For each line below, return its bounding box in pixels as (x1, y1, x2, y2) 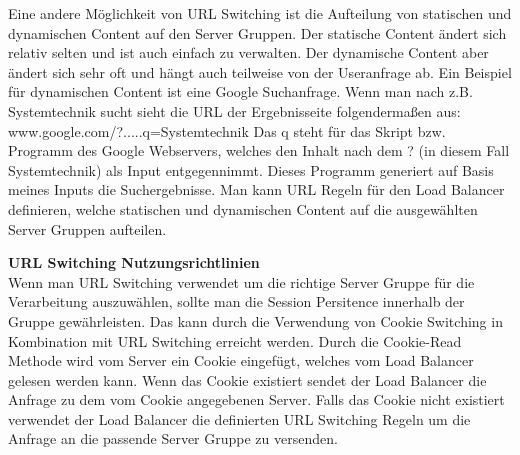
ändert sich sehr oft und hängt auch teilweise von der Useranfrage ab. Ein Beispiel (8, 61, 512, 82)
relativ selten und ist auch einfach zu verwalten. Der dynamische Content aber (8, 42, 489, 63)
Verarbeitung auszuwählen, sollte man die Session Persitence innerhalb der (8, 291, 465, 312)
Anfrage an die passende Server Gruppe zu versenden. (8, 428, 338, 449)
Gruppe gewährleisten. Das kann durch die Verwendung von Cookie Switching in (8, 310, 503, 331)
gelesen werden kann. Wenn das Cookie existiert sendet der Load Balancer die (8, 369, 487, 390)
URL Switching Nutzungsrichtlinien (8, 252, 260, 273)
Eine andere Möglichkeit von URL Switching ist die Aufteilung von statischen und (8, 3, 512, 23)
